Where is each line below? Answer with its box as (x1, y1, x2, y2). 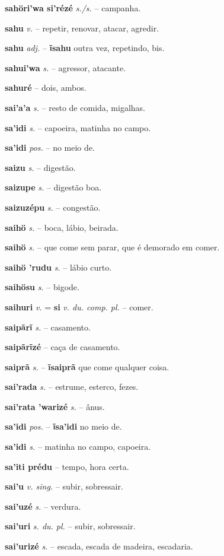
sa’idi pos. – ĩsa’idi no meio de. (5, 420, 122, 433)
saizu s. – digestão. (5, 161, 76, 173)
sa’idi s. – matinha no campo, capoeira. (5, 440, 151, 453)
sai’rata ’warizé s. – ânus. (5, 400, 105, 412)
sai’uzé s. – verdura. (5, 500, 81, 512)
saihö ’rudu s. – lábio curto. (5, 260, 112, 273)
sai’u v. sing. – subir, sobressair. (5, 480, 123, 493)
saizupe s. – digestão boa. (5, 181, 102, 193)
